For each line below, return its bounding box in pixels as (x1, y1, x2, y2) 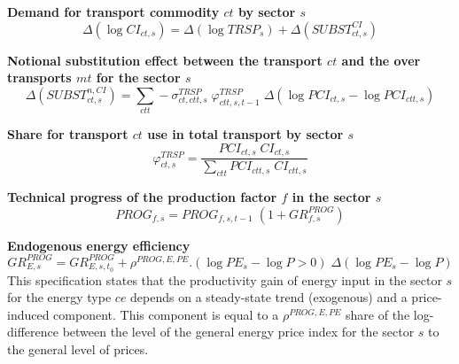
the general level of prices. (7, 339, 149, 358)
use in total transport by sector (147, 125, 344, 143)
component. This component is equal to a (53, 305, 279, 323)
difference (7, 322, 58, 341)
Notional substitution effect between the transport (7, 50, 323, 69)
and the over (341, 50, 421, 69)
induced (7, 305, 50, 323)
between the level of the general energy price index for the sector (62, 322, 415, 341)
